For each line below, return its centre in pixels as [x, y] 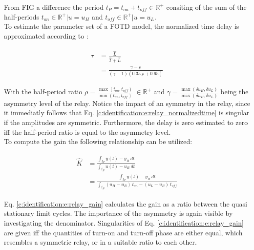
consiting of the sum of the [206, 7]
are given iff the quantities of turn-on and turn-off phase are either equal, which [123, 232]
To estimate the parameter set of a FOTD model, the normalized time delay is [122, 26]
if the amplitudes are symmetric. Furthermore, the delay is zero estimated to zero [126, 122]
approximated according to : [46, 35]
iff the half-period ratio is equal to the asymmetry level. [87, 132]
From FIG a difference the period [54, 7]
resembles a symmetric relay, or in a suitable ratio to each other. [100, 242]
